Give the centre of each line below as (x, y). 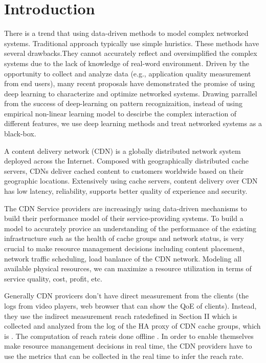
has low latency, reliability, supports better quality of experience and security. (126, 191)
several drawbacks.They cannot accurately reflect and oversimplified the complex (131, 53)
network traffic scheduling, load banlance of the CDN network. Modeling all (123, 258)
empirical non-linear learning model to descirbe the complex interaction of (120, 113)
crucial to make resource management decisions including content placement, (125, 248)
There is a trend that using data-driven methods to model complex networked (126, 33)
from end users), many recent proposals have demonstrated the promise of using (130, 83)
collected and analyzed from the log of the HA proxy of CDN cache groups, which (132, 326)
